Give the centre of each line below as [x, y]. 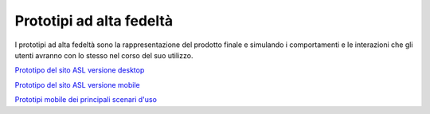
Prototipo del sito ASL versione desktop [80, 70]
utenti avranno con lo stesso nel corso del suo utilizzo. [104, 55]
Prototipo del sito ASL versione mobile [77, 85]
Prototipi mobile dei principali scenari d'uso [86, 100]
